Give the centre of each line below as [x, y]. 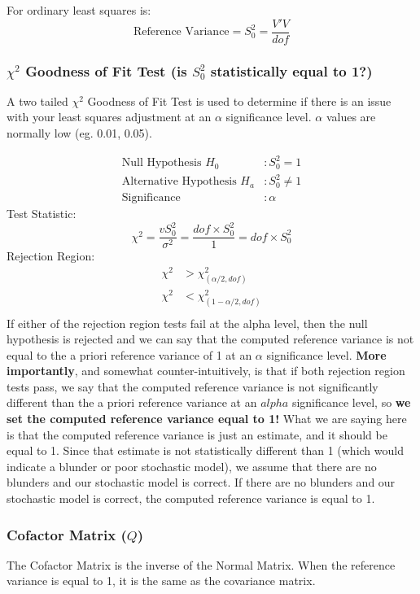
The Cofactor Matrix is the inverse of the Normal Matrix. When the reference [201, 564]
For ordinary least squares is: [79, 10]
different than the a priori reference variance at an [132, 402]
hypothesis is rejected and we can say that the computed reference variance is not [210, 339]
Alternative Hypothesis [179, 182]
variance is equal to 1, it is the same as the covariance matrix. [161, 581]
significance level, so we [351, 402]
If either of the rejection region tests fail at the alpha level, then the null [187, 323]
